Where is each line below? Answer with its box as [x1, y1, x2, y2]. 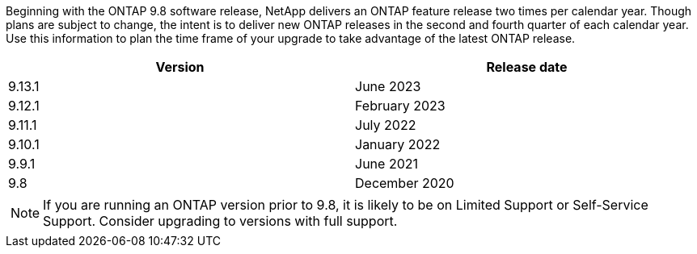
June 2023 [355, 78, 421, 94]
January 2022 [355, 136, 441, 152]
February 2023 [355, 98, 446, 114]
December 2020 [355, 175, 454, 191]
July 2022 [355, 117, 416, 133]
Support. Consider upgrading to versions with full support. [43, 213, 398, 229]
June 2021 [355, 156, 418, 172]
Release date [486, 59, 568, 75]
